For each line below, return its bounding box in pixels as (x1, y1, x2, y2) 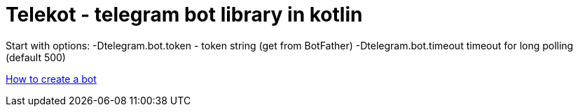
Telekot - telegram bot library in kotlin (6, 3, 363, 26)
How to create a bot (6, 72, 97, 85)
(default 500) (6, 51, 66, 63)
